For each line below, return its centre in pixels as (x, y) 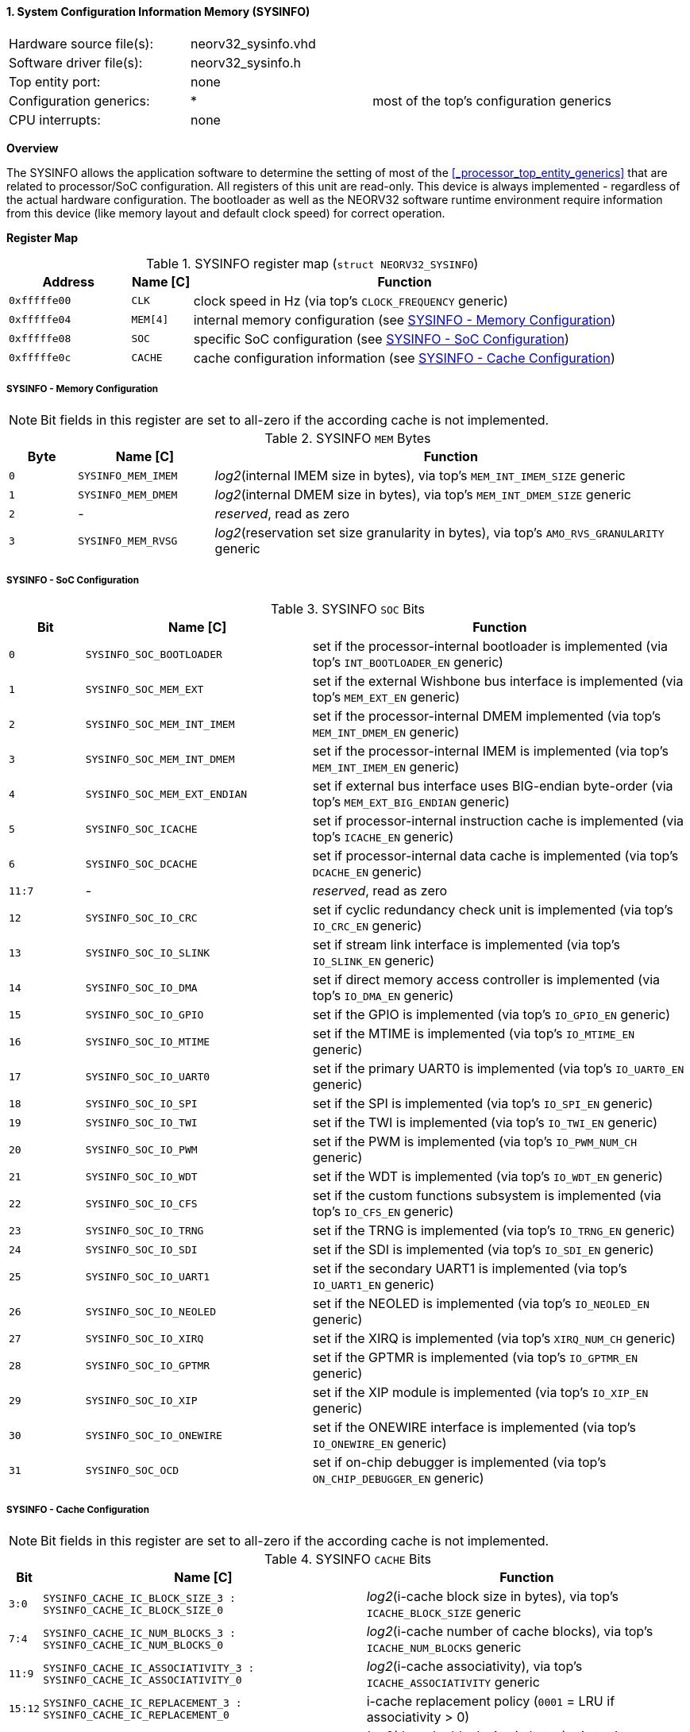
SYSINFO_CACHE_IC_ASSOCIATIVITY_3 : (149, 1668)
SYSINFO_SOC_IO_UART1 (148, 1276)
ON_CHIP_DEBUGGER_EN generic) (398, 1478)
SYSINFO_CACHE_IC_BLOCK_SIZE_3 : (139, 1598)
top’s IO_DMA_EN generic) (383, 996)
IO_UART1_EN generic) (374, 1285)
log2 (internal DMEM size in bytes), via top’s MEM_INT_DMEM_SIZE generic (423, 495)
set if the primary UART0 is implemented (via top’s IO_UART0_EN (498, 1069)
